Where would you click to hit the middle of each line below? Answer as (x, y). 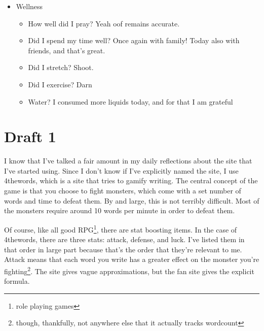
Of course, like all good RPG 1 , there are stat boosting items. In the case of (121, 228)
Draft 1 (30, 136)
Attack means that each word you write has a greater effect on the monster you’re (132, 259)
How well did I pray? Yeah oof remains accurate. (104, 23)
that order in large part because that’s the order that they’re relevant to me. (123, 249)
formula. (17, 281)
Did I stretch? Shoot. (61, 67)
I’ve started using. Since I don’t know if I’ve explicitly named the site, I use (121, 170)
